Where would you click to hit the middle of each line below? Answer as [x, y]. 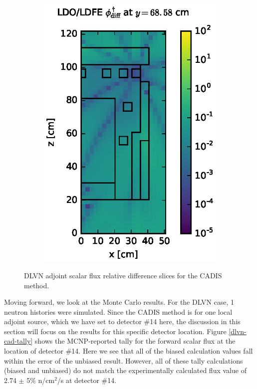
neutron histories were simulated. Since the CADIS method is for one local [118, 311]
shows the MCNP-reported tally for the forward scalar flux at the [135, 341]
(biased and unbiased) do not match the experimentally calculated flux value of [125, 370]
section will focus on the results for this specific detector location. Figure [115, 331]
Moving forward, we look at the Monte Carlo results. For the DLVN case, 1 [119, 302]
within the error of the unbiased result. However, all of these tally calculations [124, 360]
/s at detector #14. [87, 380]
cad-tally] [18, 341]
